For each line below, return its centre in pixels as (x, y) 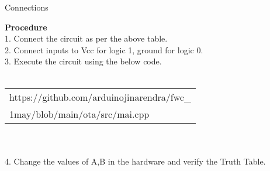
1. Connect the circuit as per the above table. (86, 38)
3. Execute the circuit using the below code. (83, 61)
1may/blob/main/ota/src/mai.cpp (79, 114)
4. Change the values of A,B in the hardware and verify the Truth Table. (135, 161)
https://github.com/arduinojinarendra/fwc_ (100, 97)
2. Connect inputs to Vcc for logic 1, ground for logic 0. (104, 49)
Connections (27, 7)
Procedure (26, 27)
